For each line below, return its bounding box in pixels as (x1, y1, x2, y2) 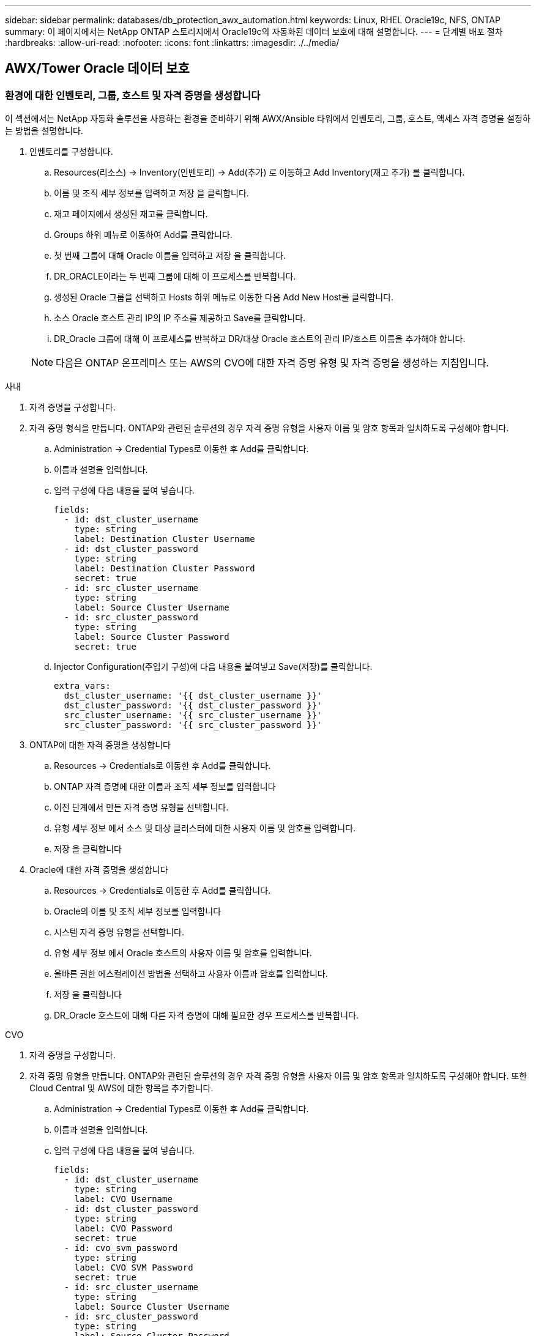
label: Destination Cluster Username (74, 534, 255, 544)
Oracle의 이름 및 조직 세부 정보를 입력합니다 (54, 906, 221, 917)
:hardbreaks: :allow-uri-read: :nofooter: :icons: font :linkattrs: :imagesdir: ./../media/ (5, 37, 340, 48)
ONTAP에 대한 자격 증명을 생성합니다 (29, 740, 171, 751)
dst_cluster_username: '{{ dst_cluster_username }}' (64, 691, 322, 701)
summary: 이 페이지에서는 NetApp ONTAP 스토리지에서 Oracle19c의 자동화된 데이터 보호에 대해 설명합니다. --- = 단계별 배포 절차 (5, 26, 503, 37)
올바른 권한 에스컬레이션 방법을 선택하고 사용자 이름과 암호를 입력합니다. (54, 968, 328, 979)
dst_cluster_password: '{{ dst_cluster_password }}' (64, 700, 322, 711)
